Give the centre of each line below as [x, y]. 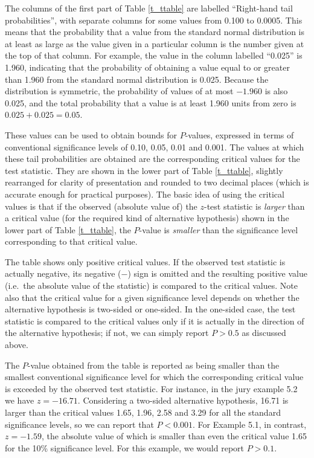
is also [276, 91]
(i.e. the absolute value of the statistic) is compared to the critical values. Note [151, 285]
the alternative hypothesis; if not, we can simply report [107, 333]
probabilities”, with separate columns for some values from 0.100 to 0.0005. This [154, 20]
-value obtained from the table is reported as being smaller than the [153, 365]
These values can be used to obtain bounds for [91, 134]
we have [20, 400]
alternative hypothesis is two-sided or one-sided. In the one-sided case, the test [150, 309]
